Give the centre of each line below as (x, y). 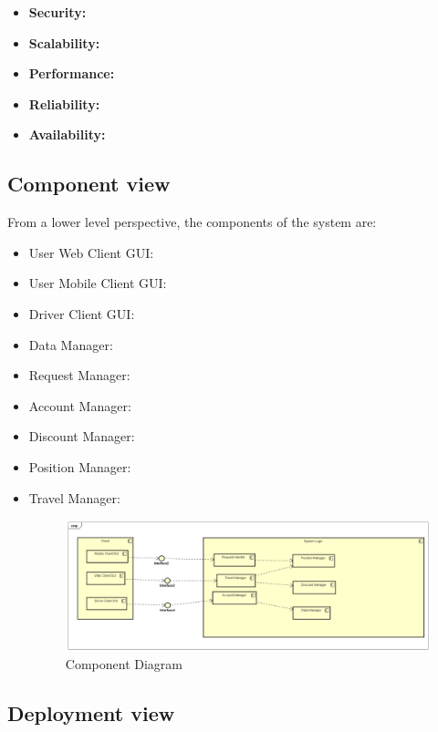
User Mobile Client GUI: (98, 283)
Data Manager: (71, 344)
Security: (57, 12)
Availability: (67, 134)
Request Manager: (79, 375)
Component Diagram (124, 664)
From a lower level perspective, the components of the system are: (192, 222)
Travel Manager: (74, 497)
